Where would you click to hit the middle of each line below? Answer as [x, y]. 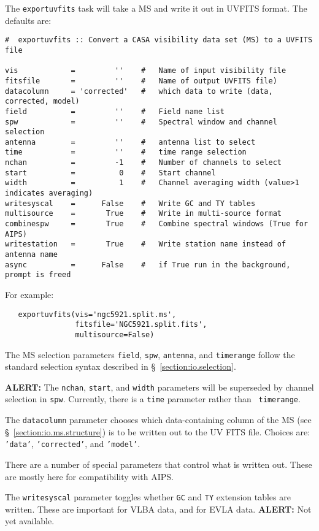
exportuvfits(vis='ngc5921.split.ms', [97, 314]
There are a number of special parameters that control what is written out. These [159, 464]
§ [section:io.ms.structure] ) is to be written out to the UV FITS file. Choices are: [158, 431]
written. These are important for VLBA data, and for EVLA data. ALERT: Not [158, 509]
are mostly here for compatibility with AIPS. [89, 476]
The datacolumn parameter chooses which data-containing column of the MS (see [158, 420]
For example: [29, 294]
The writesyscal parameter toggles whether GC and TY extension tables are [148, 497]
